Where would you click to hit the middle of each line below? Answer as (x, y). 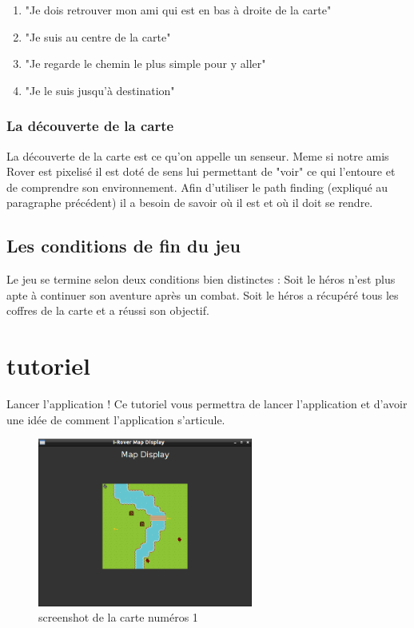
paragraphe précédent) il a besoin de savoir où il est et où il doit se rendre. (190, 203)
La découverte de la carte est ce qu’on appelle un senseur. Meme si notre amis (198, 155)
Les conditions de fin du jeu (123, 246)
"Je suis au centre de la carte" (98, 36)
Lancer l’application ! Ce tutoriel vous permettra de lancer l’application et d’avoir (207, 404)
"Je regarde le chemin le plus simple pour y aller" (145, 64)
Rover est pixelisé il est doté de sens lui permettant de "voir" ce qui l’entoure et (201, 171)
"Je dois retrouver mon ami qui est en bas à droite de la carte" (178, 10)
